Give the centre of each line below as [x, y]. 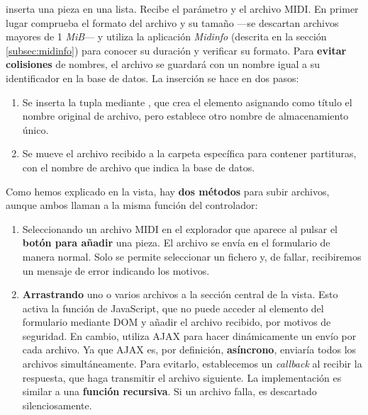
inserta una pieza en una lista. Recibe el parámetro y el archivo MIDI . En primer [182, 8]
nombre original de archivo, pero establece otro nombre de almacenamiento [185, 116]
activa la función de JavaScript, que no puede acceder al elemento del [173, 308]
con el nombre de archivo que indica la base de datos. [139, 167]
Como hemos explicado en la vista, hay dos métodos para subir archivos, [168, 191]
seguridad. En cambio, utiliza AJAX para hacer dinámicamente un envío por [189, 335]
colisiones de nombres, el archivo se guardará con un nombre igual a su [163, 64]
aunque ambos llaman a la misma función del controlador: [132, 205]
